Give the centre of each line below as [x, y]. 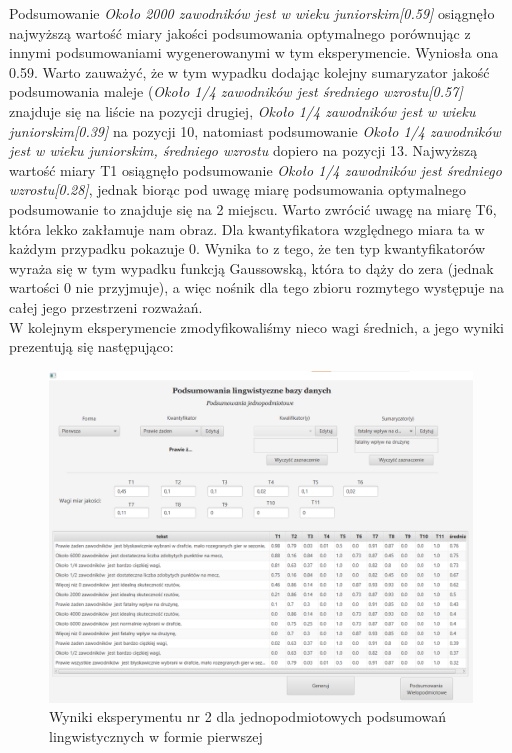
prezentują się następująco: [91, 346]
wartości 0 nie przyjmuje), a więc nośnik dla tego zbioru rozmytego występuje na [257, 287]
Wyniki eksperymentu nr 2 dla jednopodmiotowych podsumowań [247, 716]
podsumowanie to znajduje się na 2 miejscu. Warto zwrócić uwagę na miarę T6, [253, 208]
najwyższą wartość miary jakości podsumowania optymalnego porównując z [240, 32]
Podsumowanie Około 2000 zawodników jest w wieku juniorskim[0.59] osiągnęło [252, 13]
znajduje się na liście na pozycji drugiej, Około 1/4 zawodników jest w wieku [242, 110]
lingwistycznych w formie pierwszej [156, 735]
